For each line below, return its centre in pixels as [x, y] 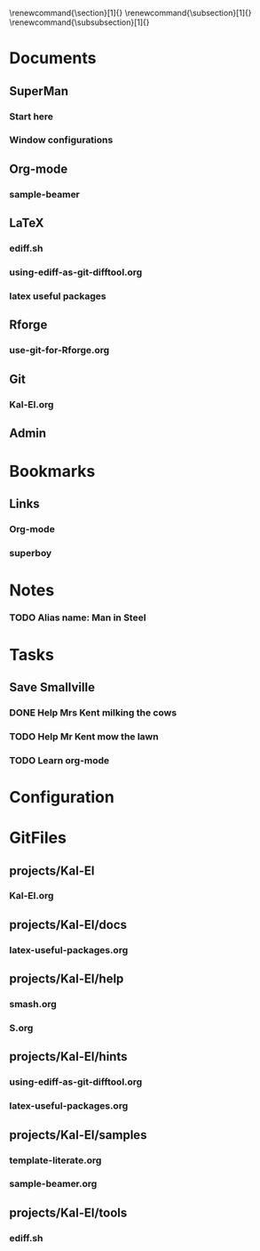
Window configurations [61, 140]
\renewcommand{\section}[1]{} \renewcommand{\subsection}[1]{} [130, 13]
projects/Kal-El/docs [68, 924]
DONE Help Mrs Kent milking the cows [93, 713]
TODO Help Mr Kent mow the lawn [84, 736]
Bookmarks [52, 472]
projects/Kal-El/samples [78, 1135]
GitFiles [38, 838]
